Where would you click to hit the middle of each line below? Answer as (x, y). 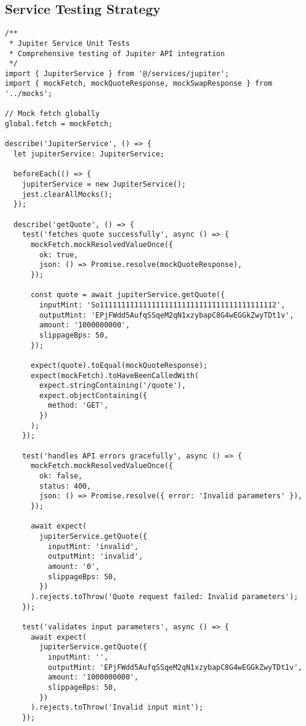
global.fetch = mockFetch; (59, 124)
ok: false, (61, 476)
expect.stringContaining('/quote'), (113, 386)
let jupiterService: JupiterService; (89, 154)
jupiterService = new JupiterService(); (104, 185)
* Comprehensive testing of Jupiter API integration (117, 53)
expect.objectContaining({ (93, 395)
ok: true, (59, 255)
